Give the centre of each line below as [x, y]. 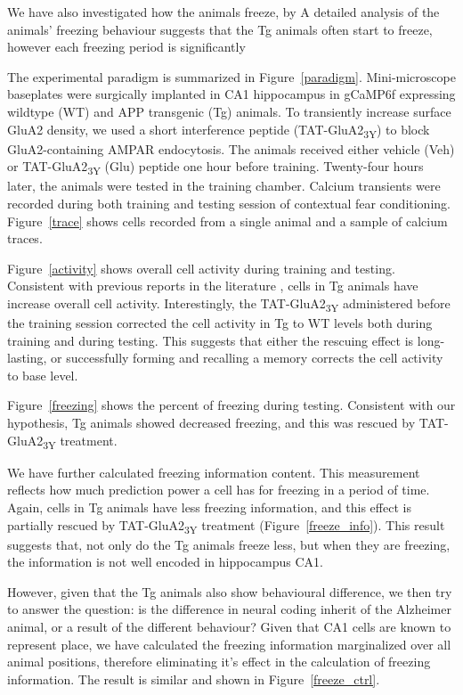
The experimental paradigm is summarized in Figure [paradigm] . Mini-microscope [231, 76]
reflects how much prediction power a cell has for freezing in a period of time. [219, 490]
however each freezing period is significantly [126, 47]
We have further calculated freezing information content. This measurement [214, 472]
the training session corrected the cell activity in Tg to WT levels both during [220, 323]
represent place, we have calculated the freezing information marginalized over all [229, 644]
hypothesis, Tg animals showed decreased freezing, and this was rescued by [211, 423]
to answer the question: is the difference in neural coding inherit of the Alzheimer [229, 609]
